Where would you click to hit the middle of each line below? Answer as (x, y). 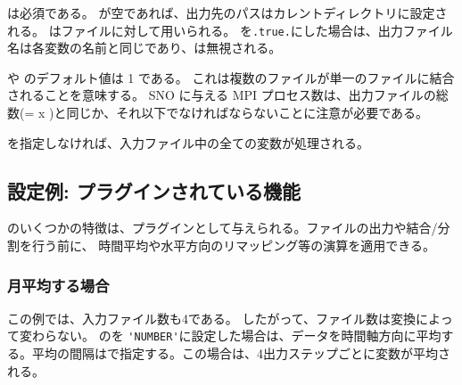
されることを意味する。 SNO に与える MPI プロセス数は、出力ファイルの (222, 95)
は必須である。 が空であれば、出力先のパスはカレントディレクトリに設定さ (227, 12)
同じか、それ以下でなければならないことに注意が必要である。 (247, 113)
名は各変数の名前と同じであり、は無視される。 (144, 48)
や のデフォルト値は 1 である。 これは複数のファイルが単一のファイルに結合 (231, 77)
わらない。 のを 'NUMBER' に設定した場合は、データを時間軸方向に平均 (236, 336)
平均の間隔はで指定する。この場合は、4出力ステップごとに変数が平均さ (241, 353)
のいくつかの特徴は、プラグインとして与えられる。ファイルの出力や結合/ (223, 228)
